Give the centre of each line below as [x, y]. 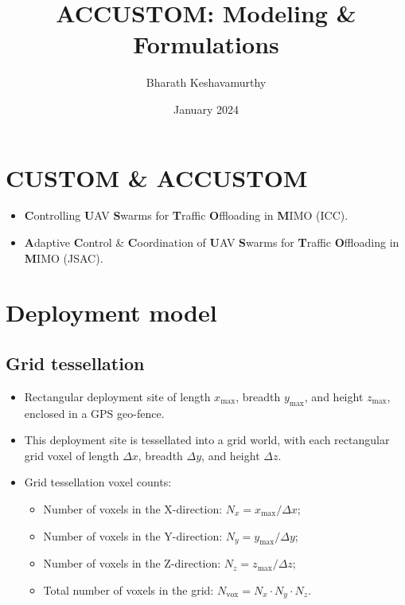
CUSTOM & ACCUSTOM [157, 177]
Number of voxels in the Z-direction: [132, 563]
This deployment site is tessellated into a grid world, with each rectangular [207, 440]
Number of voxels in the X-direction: [133, 508]
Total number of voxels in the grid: [129, 589]
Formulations [206, 44]
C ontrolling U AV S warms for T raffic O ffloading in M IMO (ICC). [186, 215]
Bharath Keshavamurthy [206, 82]
